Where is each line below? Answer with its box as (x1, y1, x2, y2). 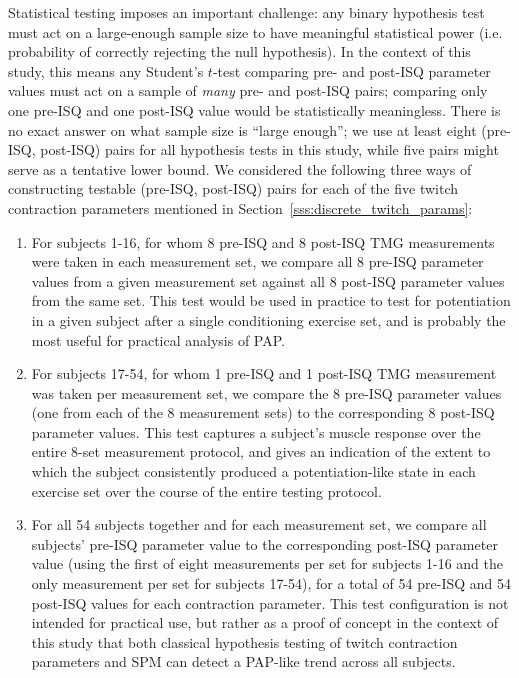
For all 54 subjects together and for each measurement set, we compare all (31, 514, 487, 535)
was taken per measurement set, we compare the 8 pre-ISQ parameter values (31, 382, 502, 403)
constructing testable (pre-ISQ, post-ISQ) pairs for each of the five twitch (8, 178, 459, 199)
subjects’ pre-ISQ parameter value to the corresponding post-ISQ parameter (31, 533, 498, 554)
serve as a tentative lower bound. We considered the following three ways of (8, 158, 472, 179)
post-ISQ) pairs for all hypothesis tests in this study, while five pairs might (40, 139, 499, 160)
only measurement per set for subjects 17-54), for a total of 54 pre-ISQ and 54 (31, 573, 512, 594)
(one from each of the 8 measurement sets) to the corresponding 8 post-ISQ (31, 402, 495, 423)
